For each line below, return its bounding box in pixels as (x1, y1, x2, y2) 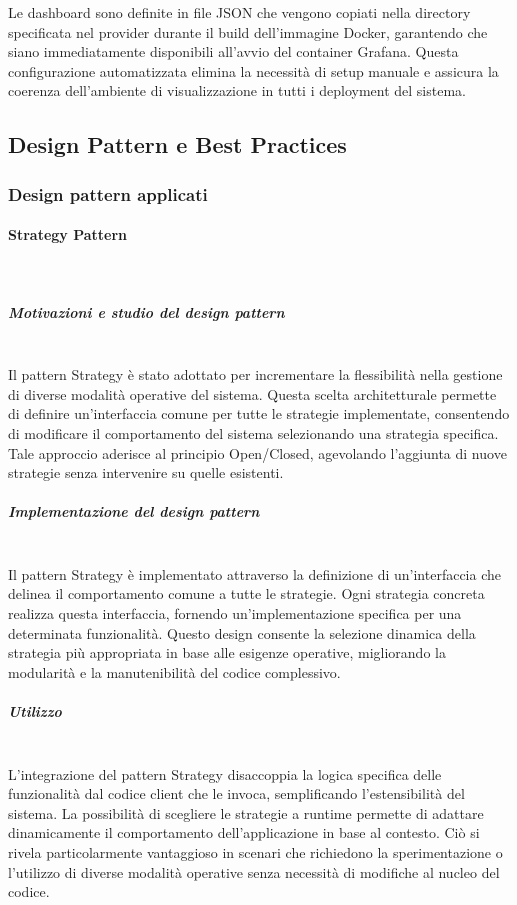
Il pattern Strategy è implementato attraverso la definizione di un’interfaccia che (8, 563, 501, 584)
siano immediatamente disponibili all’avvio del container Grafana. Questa (8, 41, 459, 62)
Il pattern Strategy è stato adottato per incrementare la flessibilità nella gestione (8, 364, 503, 385)
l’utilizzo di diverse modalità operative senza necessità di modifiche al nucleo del (8, 861, 500, 882)
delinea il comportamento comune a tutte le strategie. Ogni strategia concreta (8, 583, 485, 604)
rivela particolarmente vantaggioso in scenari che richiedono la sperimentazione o (8, 841, 503, 862)
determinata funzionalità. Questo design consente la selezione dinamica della (8, 622, 476, 643)
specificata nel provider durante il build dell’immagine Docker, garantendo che (8, 21, 488, 42)
